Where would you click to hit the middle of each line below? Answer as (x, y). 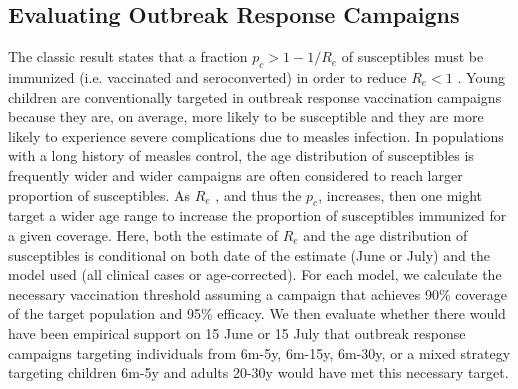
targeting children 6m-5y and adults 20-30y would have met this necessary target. (258, 372)
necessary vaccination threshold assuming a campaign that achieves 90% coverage (258, 293)
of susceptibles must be (412, 56)
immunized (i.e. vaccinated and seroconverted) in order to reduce (207, 77)
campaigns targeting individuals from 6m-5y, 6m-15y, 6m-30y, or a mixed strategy (259, 352)
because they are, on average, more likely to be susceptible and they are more (246, 116)
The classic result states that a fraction (128, 56)
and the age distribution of (385, 234)
